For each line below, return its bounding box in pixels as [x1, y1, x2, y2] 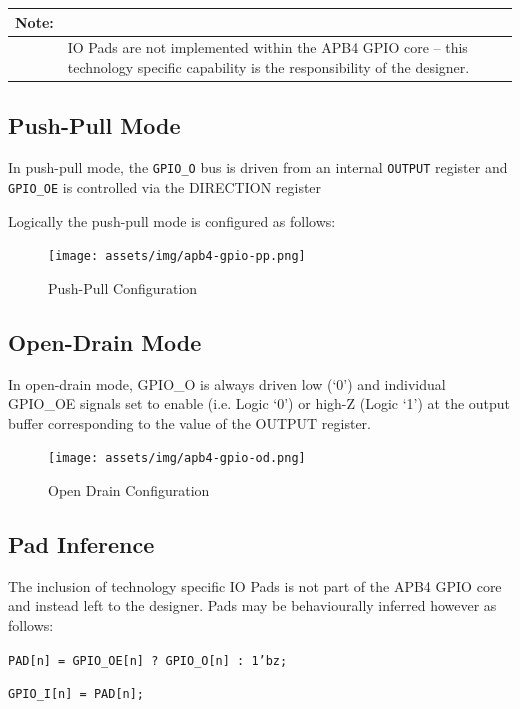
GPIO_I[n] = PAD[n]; [8, 687, 145, 702]
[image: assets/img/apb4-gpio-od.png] [48, 451, 306, 466]
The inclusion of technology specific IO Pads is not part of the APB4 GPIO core [8, 575, 502, 596]
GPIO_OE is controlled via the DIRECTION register [8, 176, 322, 197]
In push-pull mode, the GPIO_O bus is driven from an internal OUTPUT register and [8, 157, 508, 178]
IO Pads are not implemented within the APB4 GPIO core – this [67, 37, 468, 58]
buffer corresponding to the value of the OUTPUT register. [8, 412, 371, 433]
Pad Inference [8, 529, 155, 560]
